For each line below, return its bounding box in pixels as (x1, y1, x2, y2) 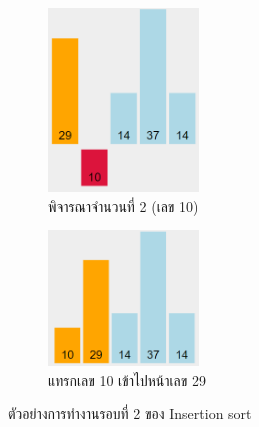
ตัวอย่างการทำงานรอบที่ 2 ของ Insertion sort (8, 403, 252, 424)
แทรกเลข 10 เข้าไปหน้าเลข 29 (48, 369, 206, 390)
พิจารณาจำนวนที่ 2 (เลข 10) (48, 195, 199, 216)
